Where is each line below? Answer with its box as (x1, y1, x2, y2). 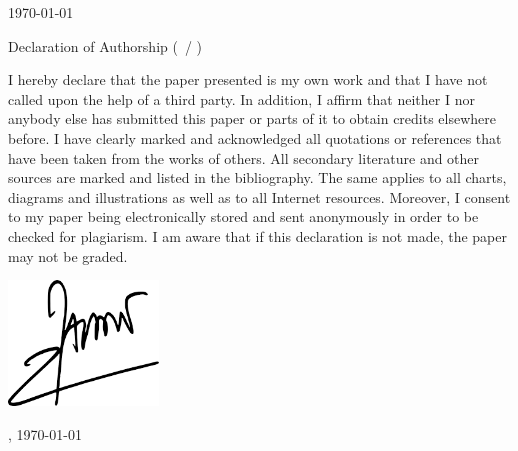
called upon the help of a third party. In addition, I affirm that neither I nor (8, 88, 475, 109)
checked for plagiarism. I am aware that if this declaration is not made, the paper (8, 225, 507, 246)
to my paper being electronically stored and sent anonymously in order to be (8, 206, 479, 227)
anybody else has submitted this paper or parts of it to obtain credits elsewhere (8, 108, 497, 129)
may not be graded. (8, 245, 128, 266)
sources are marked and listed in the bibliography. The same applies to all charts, (8, 167, 507, 188)
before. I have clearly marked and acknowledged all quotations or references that (8, 127, 502, 148)
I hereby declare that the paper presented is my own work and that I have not (8, 69, 488, 90)
